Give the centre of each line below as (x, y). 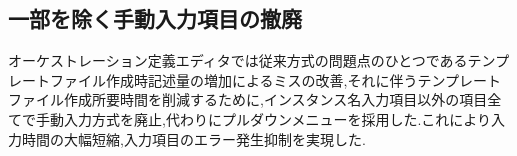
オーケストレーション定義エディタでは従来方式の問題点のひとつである (238, 60)
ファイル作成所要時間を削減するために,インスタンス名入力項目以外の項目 (248, 99)
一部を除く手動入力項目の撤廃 (155, 18)
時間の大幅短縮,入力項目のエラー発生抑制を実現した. (193, 138)
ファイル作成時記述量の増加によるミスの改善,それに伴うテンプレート (275, 79)
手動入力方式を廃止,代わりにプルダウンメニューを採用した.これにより (263, 118)
